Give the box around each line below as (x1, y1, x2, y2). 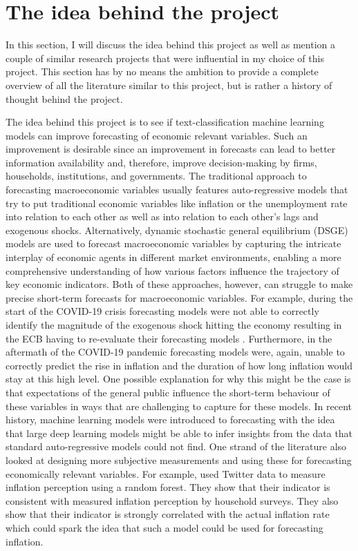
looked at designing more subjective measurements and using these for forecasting (6, 452, 352, 467)
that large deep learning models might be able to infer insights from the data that (6, 425, 353, 440)
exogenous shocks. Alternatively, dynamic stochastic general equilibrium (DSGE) (6, 222, 348, 237)
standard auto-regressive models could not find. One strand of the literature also (6, 439, 347, 454)
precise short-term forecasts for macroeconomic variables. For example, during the (6, 290, 353, 304)
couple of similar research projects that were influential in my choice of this (6, 50, 324, 65)
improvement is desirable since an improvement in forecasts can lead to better (6, 142, 336, 156)
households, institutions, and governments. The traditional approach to (6, 168, 307, 183)
